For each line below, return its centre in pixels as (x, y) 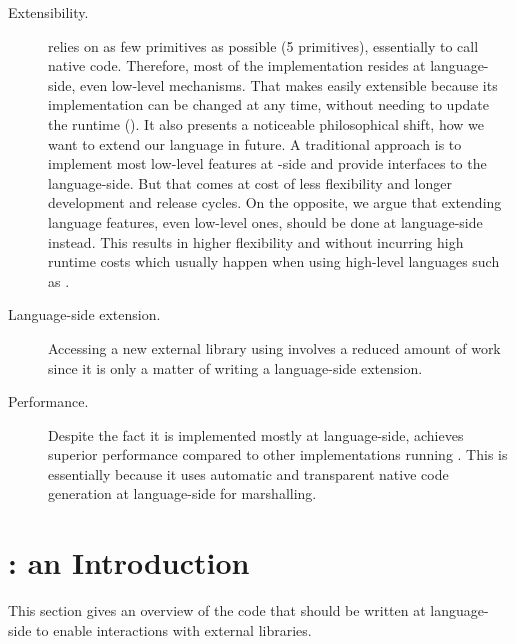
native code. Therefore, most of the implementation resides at (237, 65)
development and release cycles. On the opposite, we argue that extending (275, 202)
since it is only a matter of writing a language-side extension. (235, 367)
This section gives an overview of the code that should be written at (217, 610)
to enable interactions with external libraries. (174, 629)
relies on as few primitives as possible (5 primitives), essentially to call (263, 45)
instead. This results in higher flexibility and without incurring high (256, 241)
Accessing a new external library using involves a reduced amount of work (274, 347)
